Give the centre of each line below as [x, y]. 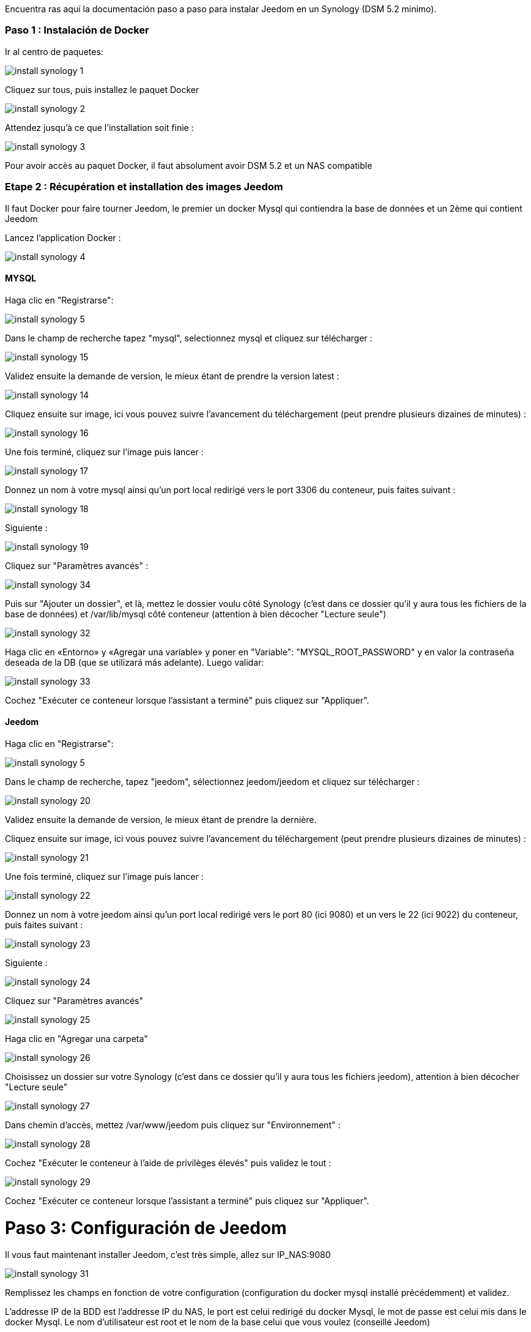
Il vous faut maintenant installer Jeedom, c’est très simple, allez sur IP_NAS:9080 [168, 1255]
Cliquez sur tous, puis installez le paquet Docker [102, 89]
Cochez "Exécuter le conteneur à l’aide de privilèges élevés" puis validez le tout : [168, 1163]
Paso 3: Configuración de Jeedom [146, 1228]
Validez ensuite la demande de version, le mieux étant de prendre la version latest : [172, 376]
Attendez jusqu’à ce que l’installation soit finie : [99, 127]
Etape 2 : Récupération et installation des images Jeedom [144, 187]
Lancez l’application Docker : [63, 237]
